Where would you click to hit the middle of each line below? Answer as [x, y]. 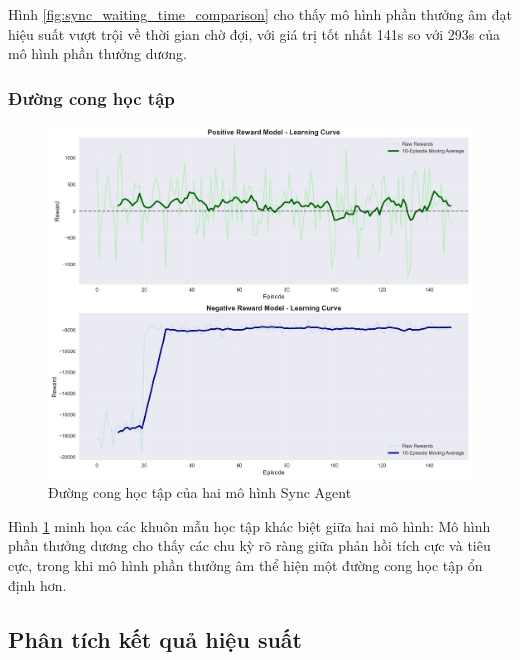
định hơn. [37, 584]
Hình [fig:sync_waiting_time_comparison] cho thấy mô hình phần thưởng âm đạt [260, 14]
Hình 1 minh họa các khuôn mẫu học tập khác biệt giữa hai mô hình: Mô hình [249, 525]
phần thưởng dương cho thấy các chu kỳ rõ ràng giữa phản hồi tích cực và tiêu [249, 545]
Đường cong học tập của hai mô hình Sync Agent [200, 492]
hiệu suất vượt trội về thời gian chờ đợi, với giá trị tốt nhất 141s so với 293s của [254, 33]
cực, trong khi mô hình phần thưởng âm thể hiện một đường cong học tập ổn [245, 565]
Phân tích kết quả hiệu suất [155, 638]
